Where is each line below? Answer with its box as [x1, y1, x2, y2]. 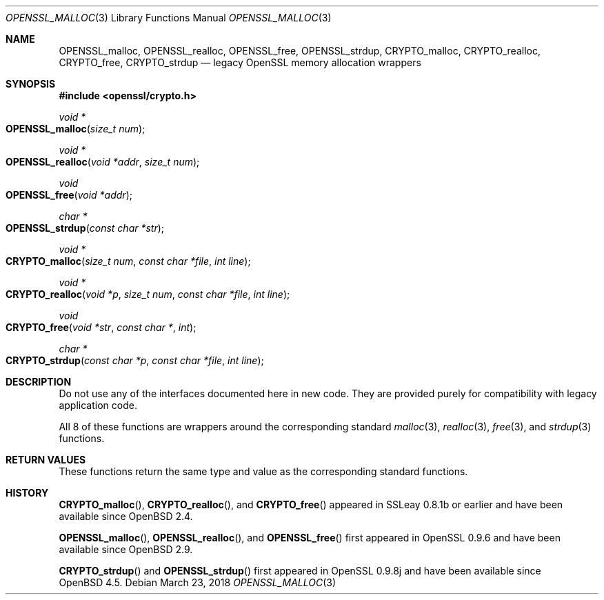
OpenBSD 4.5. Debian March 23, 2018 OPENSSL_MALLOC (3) [59, 577, 336, 588]
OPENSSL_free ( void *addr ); [6, 189, 132, 201]
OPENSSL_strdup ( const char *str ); [6, 222, 165, 234]
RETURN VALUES [6, 454, 86, 466]
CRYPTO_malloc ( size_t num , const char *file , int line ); [6, 255, 251, 267]
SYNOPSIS [6, 78, 56, 90]
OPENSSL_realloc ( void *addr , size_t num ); [6, 156, 200, 168]
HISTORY [6, 487, 49, 499]
